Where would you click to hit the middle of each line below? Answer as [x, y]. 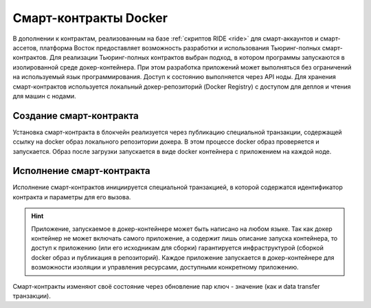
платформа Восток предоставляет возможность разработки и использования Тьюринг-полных [180, 47]
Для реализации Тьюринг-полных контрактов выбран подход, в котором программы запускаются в [197, 58]
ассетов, [25, 47]
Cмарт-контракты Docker [90, 18]
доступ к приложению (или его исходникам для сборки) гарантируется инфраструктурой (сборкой [178, 248]
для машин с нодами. [45, 96]
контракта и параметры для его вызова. [72, 197]
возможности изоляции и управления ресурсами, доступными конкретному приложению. [165, 267]
